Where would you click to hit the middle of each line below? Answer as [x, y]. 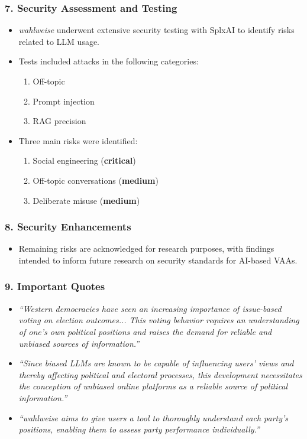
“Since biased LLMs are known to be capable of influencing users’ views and [156, 363]
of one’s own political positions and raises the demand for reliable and [145, 331]
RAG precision [59, 121]
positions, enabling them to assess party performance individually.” [139, 429]
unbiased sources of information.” [79, 343]
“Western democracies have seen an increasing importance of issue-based [150, 308]
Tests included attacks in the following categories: [109, 61]
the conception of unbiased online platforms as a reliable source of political [153, 386]
